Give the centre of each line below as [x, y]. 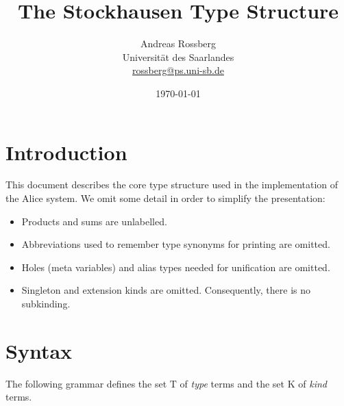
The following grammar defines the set [86, 383]
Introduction [66, 152]
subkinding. [46, 303]
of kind [312, 383]
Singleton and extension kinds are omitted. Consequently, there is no [166, 290]
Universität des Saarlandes [178, 56]
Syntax [39, 350]
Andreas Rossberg [178, 43]
